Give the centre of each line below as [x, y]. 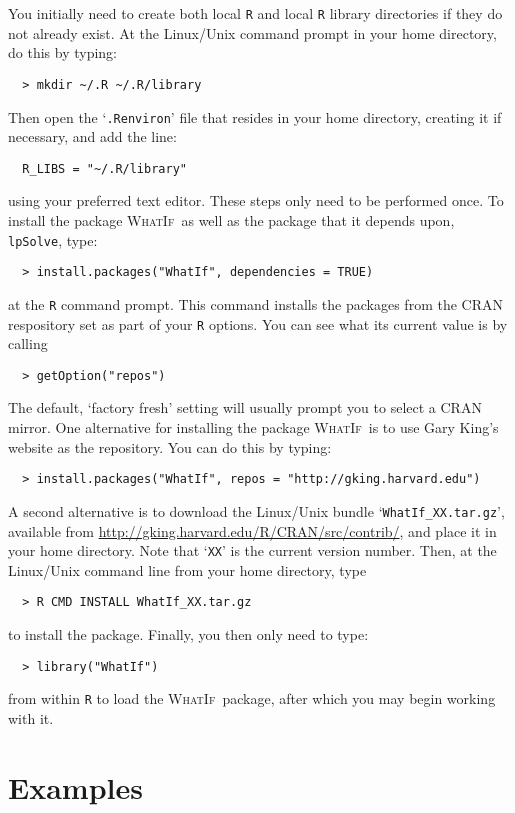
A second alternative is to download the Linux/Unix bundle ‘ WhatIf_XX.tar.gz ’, [256, 510]
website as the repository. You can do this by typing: [170, 446]
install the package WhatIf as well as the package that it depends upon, [231, 220]
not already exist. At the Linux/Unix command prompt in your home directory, [252, 32]
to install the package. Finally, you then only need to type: [188, 634]
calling [28, 343]
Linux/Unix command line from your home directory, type [187, 569]
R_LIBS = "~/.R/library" [104, 168]
